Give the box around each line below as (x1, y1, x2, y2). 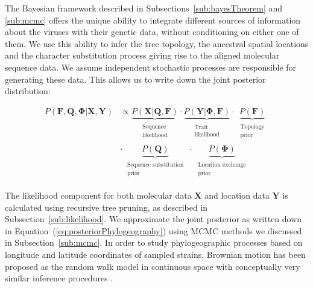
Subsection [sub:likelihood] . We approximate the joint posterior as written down (5, 213, 302, 225)
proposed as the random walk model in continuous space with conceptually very (5, 260, 300, 272)
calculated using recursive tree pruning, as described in (5, 200, 208, 213)
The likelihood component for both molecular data (5, 189, 192, 201)
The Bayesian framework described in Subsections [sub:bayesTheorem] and (5, 2, 283, 14)
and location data (204, 189, 270, 201)
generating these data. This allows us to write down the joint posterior (5, 72, 266, 85)
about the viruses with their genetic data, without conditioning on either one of (5, 25, 299, 38)
